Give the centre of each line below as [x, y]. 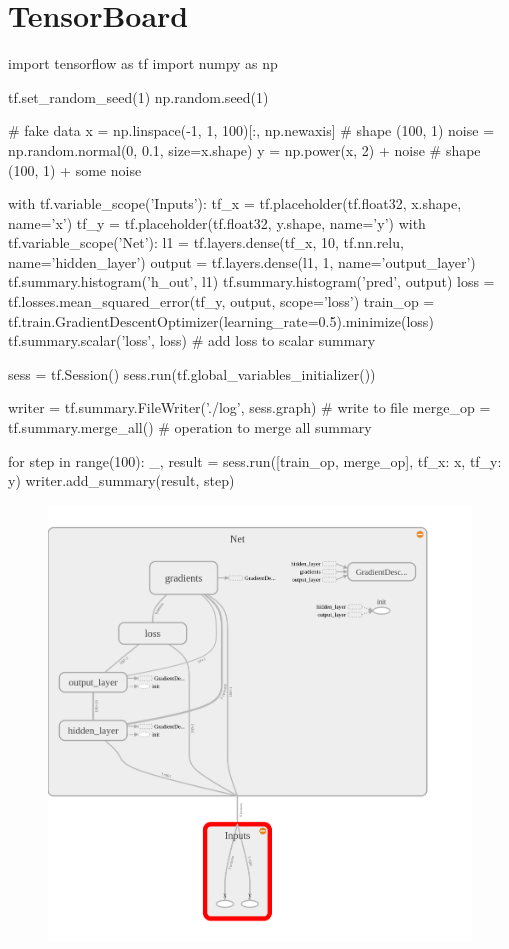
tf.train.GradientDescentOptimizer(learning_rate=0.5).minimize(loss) [221, 320]
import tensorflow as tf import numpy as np [143, 63]
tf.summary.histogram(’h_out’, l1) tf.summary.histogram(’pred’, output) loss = [251, 281]
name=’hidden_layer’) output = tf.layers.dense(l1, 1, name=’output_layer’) [242, 261]
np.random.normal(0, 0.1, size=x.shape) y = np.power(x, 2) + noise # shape [244, 149]
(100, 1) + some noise [75, 169]
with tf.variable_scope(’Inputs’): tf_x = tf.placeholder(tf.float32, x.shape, [235, 203]
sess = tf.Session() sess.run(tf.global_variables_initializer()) [192, 373]
